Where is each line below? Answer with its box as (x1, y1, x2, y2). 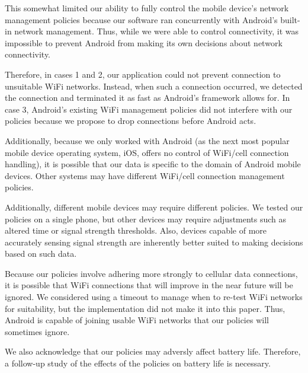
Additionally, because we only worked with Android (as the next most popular (5, 134, 290, 146)
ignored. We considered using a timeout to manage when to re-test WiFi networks (5, 291, 303, 303)
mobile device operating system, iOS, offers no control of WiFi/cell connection (5, 146, 289, 158)
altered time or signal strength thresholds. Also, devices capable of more (5, 224, 267, 237)
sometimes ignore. (5, 325, 70, 337)
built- (280, 13, 300, 25)
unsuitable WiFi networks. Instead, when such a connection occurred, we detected (5, 79, 303, 92)
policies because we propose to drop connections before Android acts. (5, 114, 256, 127)
